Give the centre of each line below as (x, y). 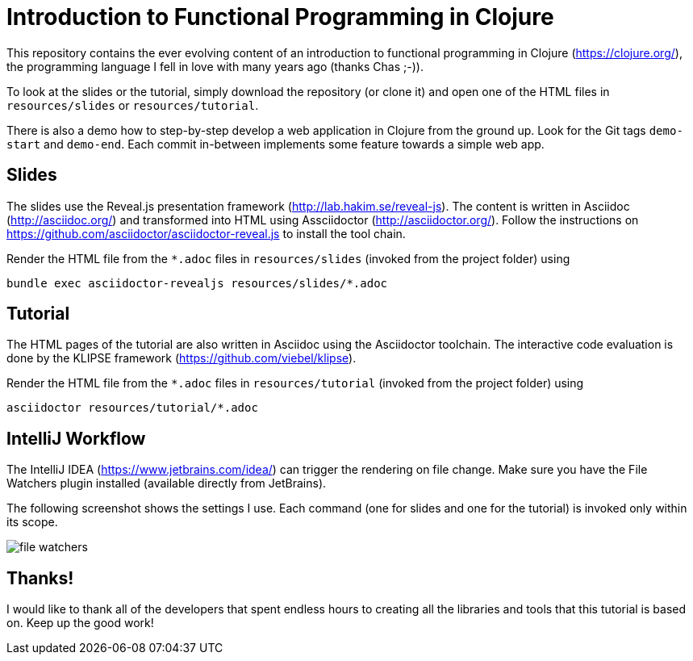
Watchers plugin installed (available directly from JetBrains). (167, 483)
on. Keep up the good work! (80, 623)
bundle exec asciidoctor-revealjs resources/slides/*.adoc (197, 283)
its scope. (32, 522)
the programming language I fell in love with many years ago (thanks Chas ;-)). (215, 66)
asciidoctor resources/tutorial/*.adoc (132, 408)
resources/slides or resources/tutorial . (133, 105)
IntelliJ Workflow (76, 438)
